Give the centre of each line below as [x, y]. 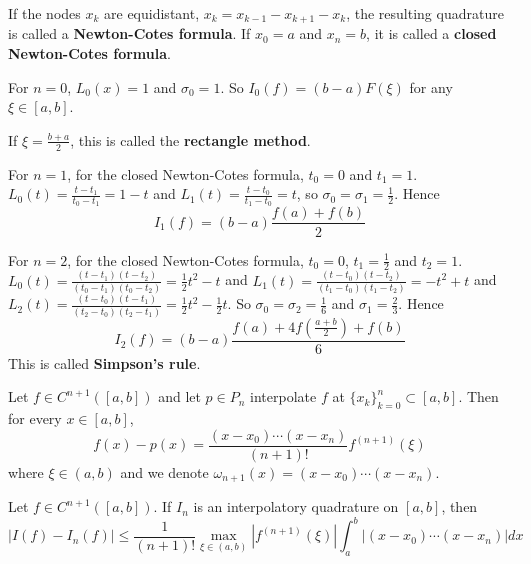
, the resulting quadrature [425, 13]
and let [179, 396]
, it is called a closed [431, 33]
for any [431, 86]
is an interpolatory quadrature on [296, 506]
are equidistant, [152, 13]
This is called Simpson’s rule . [104, 362]
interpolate [283, 396]
